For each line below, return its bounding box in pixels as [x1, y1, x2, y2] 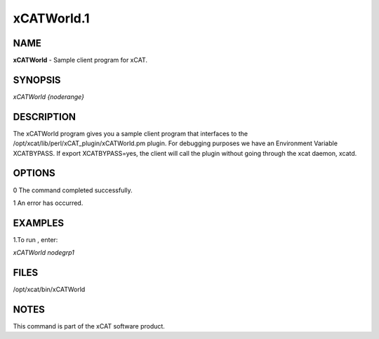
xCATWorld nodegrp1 [13, 248, 75, 257]
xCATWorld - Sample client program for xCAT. [13, 56, 147, 65]
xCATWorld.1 [13, 11, 91, 26]
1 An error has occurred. [13, 199, 84, 207]
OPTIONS [13, 167, 55, 179]
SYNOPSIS [13, 74, 61, 86]
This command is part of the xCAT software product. [13, 322, 165, 331]
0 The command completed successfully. [13, 186, 133, 194]
